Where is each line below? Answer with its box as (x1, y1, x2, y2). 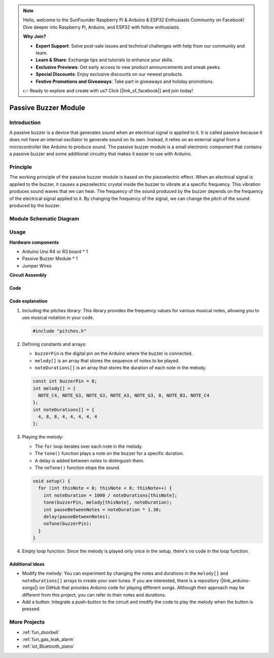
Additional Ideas (9, 561, 45, 567)
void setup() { (32, 478, 71, 484)
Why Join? (23, 34, 46, 40)
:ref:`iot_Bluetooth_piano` (22, 643, 75, 649)
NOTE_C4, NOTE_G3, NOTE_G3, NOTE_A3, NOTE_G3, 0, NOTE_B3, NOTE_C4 (38, 392, 210, 398)
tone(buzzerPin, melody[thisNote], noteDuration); (43, 500, 172, 505)
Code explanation (9, 298, 48, 304)
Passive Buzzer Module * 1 (22, 255, 78, 261)
